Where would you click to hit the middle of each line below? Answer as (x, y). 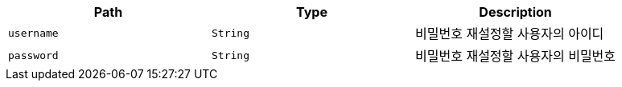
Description (515, 12)
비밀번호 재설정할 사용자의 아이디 (510, 34)
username (33, 33)
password (33, 55)
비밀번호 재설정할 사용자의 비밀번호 (516, 56)
